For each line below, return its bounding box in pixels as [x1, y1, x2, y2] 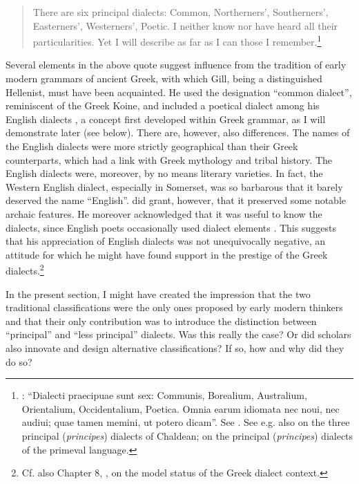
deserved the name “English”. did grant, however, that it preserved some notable [6, 193, 347, 207]
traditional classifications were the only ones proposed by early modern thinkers [6, 300, 343, 315]
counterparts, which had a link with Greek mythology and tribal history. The [6, 152, 333, 167]
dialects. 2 [6, 261, 44, 277]
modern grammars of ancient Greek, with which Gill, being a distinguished [6, 71, 322, 86]
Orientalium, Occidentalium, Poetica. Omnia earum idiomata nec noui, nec [21, 401, 340, 416]
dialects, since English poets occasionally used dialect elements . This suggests [6, 220, 336, 234]
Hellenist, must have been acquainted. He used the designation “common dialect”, [6, 84, 352, 99]
